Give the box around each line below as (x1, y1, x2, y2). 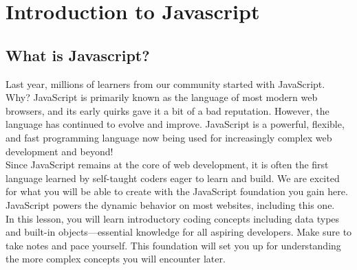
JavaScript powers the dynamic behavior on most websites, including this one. (6, 197, 335, 212)
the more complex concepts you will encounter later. (6, 251, 226, 266)
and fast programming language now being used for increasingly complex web (6, 130, 332, 144)
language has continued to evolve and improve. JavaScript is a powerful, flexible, (6, 117, 345, 131)
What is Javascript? (6, 44, 150, 65)
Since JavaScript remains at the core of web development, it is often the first (6, 157, 329, 172)
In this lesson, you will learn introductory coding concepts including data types (6, 211, 340, 225)
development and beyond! (6, 144, 113, 158)
